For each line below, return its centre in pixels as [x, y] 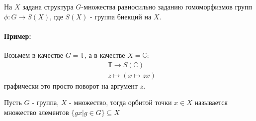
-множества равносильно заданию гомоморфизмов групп [167, 6]
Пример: [18, 36]
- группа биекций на [121, 16]
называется [211, 102]
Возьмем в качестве [34, 55]
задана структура [48, 6]
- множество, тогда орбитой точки [121, 102]
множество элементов [37, 112]
